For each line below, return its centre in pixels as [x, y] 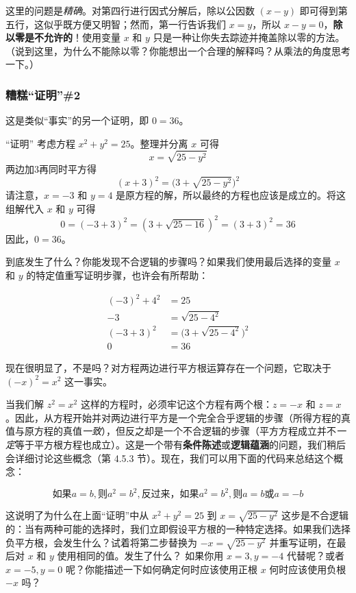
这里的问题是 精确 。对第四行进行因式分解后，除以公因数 [130, 10]
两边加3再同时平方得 [51, 168]
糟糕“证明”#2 [43, 94]
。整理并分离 [159, 143]
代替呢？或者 [315, 556]
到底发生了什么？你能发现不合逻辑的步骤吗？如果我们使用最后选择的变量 [168, 262]
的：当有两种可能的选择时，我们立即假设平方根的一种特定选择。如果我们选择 [178, 528]
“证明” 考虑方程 [40, 143]
